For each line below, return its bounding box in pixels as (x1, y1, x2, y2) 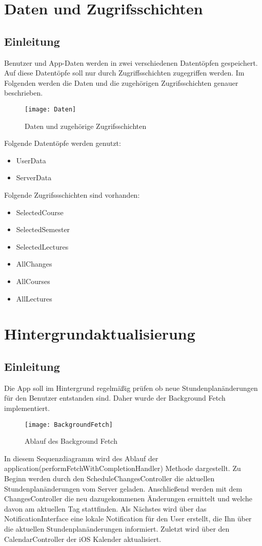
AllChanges (16, 258, 52, 269)
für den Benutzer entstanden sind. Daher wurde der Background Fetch (4, 392, 226, 403)
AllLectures (16, 293, 52, 304)
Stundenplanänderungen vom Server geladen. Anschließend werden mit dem (4, 483, 243, 494)
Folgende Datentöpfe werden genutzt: (4, 138, 121, 148)
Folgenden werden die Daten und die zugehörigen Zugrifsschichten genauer (4, 77, 238, 88)
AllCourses (16, 275, 50, 286)
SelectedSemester (16, 224, 70, 235)
